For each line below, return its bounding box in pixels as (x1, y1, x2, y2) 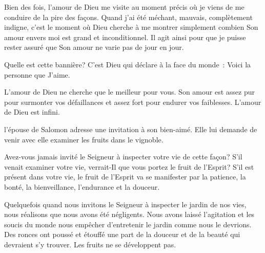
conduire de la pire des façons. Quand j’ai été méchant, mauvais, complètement (4, 11, 253, 22)
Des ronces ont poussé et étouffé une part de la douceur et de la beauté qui (4, 229, 240, 240)
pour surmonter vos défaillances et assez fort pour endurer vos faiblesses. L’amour (4, 96, 261, 107)
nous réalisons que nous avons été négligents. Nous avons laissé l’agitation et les (4, 209, 255, 220)
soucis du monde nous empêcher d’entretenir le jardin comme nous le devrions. (4, 219, 252, 229)
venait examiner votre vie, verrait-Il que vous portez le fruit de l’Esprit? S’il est (4, 161, 254, 172)
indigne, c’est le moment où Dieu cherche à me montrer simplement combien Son (4, 22, 258, 32)
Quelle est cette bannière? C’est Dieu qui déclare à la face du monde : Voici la (4, 59, 251, 69)
